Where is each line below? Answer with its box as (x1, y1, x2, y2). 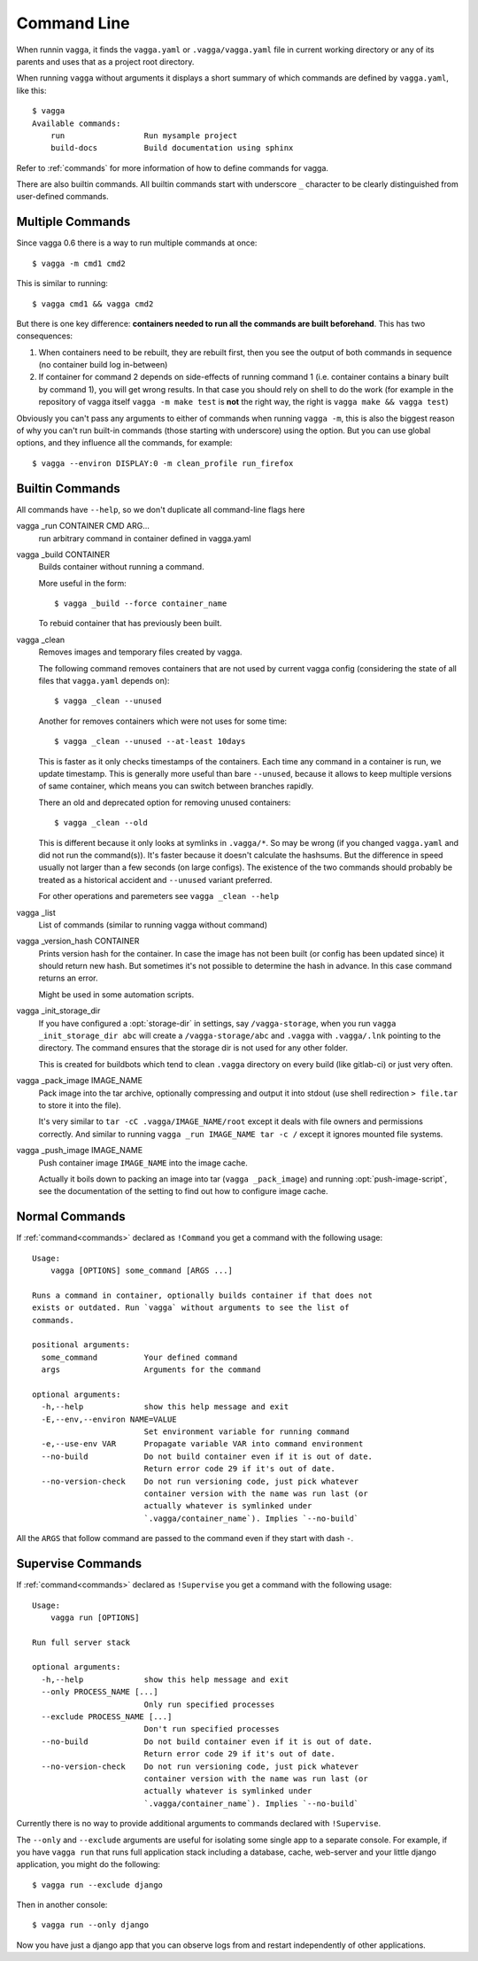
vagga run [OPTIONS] (50, 1612, 140, 1623)
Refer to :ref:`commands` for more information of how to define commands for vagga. (16, 162, 329, 173)
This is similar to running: (16, 278, 108, 289)
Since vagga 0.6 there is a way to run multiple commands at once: (16, 237, 258, 248)
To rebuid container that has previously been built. (38, 618, 222, 629)
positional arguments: (32, 1340, 131, 1350)
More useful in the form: (38, 577, 127, 588)
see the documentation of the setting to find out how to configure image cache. (38, 1186, 328, 1197)
